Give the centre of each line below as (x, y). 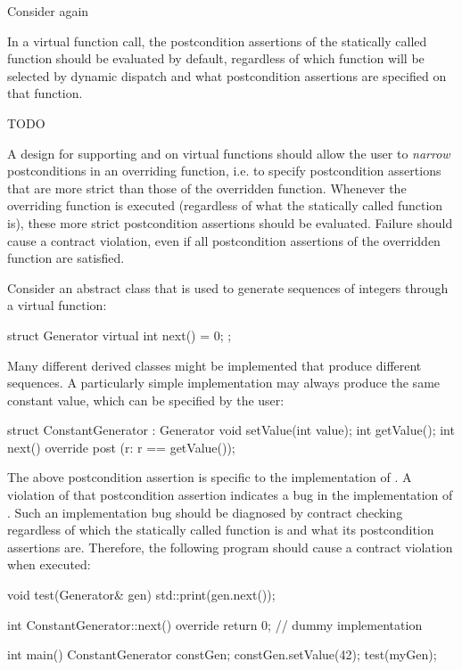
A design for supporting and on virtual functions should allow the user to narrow (229, 153)
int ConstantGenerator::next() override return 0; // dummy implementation (215, 624)
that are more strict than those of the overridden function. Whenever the (207, 188)
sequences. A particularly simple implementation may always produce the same (224, 383)
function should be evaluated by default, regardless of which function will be (216, 58)
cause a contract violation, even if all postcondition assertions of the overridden (224, 240)
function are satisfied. (66, 258)
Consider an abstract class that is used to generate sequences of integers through (228, 287)
